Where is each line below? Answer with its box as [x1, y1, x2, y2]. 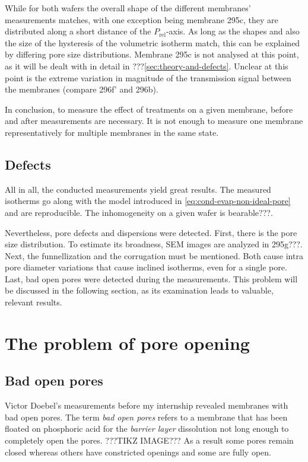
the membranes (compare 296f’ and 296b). [5, 83, 158, 95]
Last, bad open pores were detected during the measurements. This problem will [5, 272, 298, 285]
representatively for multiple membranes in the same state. [5, 126, 219, 138]
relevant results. [5, 296, 62, 308]
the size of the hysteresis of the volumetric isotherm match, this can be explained [5, 36, 300, 49]
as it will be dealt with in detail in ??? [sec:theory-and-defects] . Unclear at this [5, 59, 288, 72]
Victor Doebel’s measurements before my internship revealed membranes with [5, 399, 288, 412]
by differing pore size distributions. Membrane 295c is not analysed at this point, [5, 48, 299, 60]
